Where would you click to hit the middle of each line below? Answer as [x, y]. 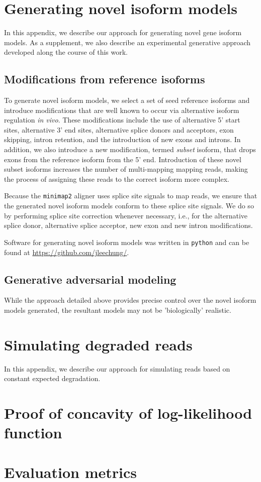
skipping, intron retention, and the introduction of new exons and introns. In [122, 139]
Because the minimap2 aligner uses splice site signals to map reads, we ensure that [131, 196]
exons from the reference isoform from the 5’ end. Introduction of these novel [123, 159]
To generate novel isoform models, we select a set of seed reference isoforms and [127, 100]
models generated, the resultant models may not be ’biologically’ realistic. [118, 310]
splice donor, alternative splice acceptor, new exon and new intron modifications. [128, 225]
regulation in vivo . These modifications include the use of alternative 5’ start [122, 120]
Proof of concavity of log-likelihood [128, 413]
